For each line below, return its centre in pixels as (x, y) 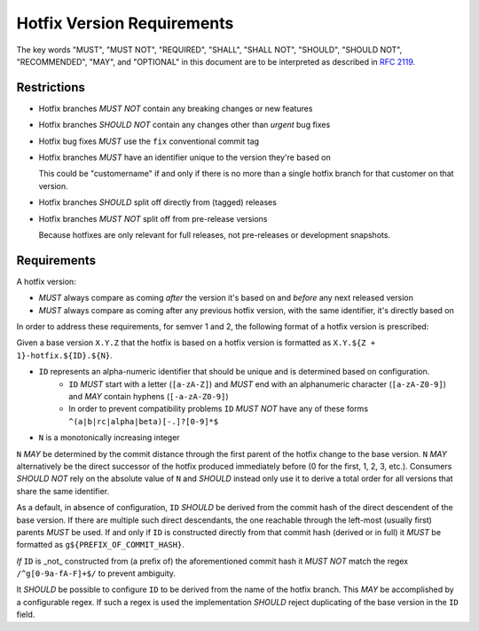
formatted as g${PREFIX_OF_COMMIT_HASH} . (101, 545)
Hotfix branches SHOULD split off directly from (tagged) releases (157, 202)
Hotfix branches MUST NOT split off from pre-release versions (153, 218)
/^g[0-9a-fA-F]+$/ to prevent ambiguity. (96, 573)
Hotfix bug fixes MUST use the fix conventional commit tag (149, 141)
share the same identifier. (63, 491)
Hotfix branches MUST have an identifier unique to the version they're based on (185, 158)
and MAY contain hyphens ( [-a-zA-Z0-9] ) (149, 396)
